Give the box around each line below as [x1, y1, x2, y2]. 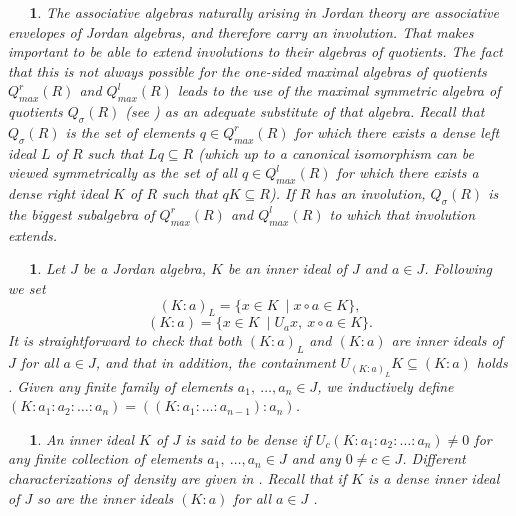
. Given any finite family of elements [8, 375, 233, 396]
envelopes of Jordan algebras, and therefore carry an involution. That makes [8, 21, 474, 42]
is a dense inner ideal [368, 467, 500, 488]
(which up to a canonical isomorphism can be [198, 142, 474, 163]
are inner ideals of [391, 330, 503, 351]
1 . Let [29, 258, 66, 279]
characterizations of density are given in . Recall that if [8, 467, 347, 488]
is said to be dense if [185, 428, 311, 449]
